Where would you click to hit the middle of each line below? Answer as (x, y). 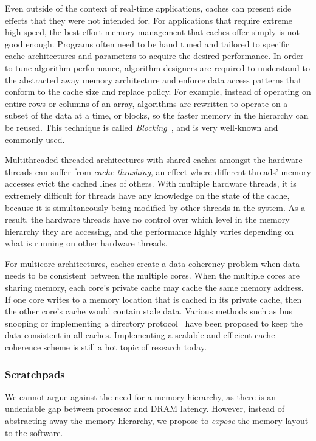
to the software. (34, 432)
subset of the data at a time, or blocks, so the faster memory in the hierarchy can (157, 115)
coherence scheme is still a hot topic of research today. (106, 347)
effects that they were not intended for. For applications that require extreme (149, 20)
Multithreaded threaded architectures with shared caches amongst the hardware (154, 160)
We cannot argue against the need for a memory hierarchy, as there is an (141, 396)
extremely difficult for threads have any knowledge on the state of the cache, (147, 195)
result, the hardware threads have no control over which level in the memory (147, 219)
